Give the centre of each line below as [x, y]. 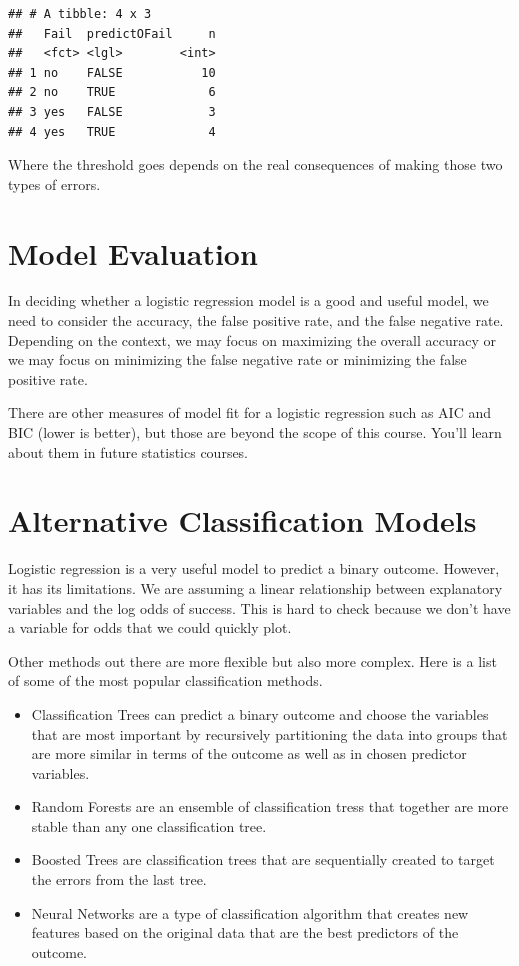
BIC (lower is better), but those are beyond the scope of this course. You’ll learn [255, 432]
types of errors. [54, 183]
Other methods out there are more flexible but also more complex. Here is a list [252, 660]
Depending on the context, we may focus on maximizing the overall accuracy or [252, 339]
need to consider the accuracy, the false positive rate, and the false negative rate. [256, 320]
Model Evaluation [133, 252]
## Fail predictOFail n [112, 33]
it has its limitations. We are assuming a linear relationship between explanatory [255, 587]
